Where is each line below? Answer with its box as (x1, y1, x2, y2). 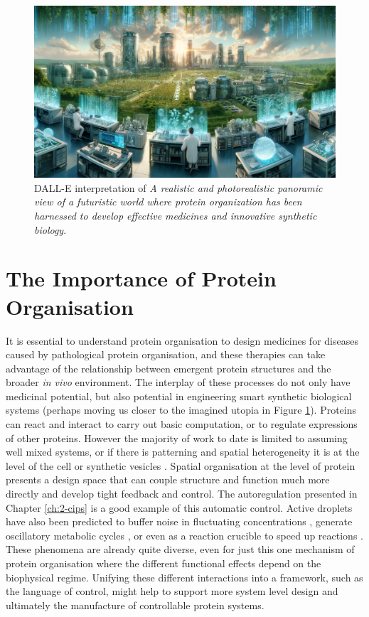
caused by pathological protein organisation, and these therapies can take (6, 347, 326, 362)
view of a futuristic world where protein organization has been (34, 194, 302, 209)
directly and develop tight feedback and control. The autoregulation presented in (6, 486, 358, 501)
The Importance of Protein (6, 264, 277, 293)
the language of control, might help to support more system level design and (6, 584, 338, 599)
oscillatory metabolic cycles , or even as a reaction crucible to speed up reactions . (6, 527, 363, 542)
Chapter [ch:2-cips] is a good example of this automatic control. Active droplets (6, 500, 353, 515)
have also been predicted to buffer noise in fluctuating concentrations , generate (6, 514, 353, 529)
